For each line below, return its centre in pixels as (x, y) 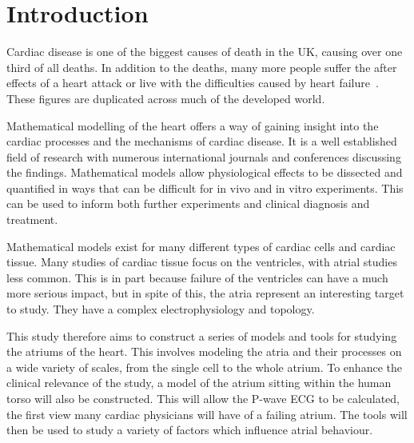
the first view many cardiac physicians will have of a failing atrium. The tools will (207, 414)
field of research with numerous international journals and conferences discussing (204, 156)
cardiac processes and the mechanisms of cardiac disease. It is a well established (202, 141)
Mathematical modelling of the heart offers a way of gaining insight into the (193, 125)
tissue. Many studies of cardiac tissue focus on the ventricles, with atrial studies (202, 262)
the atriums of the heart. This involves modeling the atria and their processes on (204, 351)
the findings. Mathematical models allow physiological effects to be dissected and (205, 172)
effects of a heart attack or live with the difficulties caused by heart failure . (193, 83)
